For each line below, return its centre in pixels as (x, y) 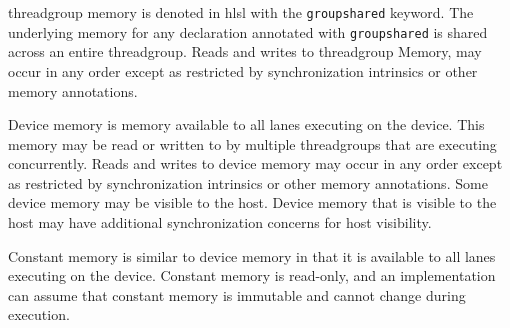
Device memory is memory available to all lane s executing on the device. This (246, 124)
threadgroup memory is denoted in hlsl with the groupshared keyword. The (241, 12)
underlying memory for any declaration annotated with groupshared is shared (248, 31)
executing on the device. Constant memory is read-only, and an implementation (252, 275)
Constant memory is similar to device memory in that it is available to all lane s (252, 255)
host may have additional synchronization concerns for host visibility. (220, 222)
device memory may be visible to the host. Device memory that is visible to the (252, 202)
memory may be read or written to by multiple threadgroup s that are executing (252, 143)
